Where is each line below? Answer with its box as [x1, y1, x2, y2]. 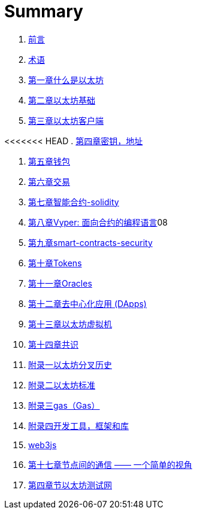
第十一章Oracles [28, 278, 92, 288]
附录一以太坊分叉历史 [28, 359, 112, 370]
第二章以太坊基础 [28, 95, 95, 105]
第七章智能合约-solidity [28, 196, 119, 207]
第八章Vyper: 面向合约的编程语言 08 [28, 217, 168, 227]
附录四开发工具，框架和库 [28, 420, 129, 431]
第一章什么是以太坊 [28, 74, 104, 85]
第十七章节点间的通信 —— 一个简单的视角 [28, 459, 192, 470]
